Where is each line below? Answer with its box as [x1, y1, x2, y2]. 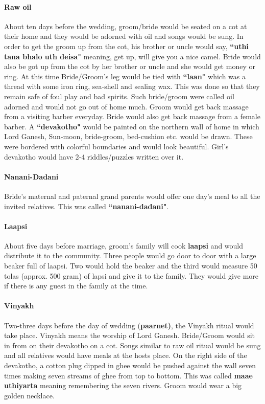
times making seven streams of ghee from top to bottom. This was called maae [4, 370, 253, 380]
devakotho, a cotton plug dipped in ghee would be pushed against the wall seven [4, 360, 256, 371]
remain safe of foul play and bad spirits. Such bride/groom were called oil [4, 91, 234, 101]
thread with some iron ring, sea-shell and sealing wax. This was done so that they [4, 81, 260, 92]
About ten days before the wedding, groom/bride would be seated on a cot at [4, 20, 247, 31]
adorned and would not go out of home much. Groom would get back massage [4, 101, 249, 111]
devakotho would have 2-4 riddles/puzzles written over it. [4, 151, 184, 162]
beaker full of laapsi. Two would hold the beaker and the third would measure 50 [4, 260, 257, 271]
